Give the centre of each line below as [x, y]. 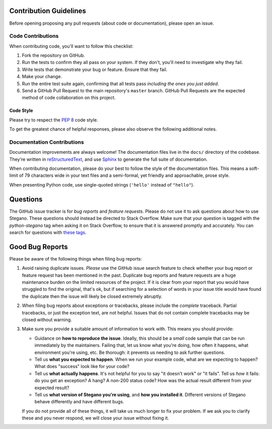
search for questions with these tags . [48, 232]
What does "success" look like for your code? [82, 366]
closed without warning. [47, 320]
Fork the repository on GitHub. [53, 55]
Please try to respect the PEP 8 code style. [54, 120]
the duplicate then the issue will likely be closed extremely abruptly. [92, 296]
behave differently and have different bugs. [79, 402]
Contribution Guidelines [48, 11]
